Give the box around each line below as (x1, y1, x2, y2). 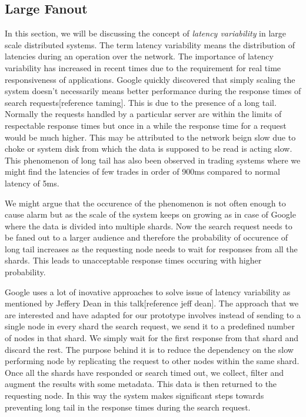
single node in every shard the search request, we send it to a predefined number (5, 320, 295, 332)
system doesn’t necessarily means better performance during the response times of (5, 85, 301, 97)
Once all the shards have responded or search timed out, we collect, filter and (5, 366, 284, 378)
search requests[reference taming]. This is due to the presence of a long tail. (5, 96, 277, 108)
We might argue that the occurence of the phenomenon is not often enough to (5, 196, 286, 209)
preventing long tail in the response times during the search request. (5, 401, 251, 413)
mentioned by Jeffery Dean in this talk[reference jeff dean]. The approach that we (5, 297, 299, 309)
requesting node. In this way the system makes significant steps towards (5, 389, 264, 402)
